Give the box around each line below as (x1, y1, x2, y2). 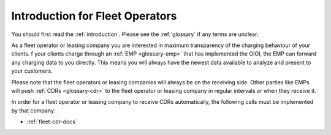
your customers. (11, 67, 53, 75)
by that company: (11, 107, 56, 114)
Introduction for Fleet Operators (11, 9, 177, 23)
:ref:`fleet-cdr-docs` (26, 118, 78, 125)
